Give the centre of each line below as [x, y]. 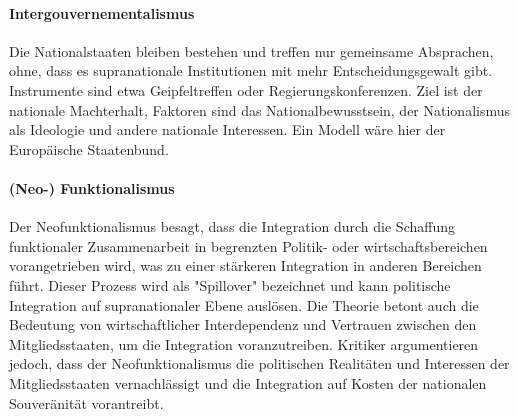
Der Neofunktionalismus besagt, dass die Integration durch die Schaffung [232, 226]
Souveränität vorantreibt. [86, 402]
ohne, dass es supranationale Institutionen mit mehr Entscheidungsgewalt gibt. [251, 70]
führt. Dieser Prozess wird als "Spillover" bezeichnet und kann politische [230, 284]
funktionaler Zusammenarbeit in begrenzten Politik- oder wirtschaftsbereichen [248, 245]
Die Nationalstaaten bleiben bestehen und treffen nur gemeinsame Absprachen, [251, 50]
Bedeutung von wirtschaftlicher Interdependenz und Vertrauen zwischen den [243, 324]
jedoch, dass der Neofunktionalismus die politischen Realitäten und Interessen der [259, 363]
